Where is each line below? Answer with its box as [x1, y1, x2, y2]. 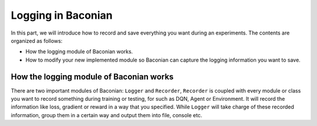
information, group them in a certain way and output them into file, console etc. [11, 111, 203, 118]
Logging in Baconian [11, 9, 113, 22]
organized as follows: [11, 37, 63, 44]
